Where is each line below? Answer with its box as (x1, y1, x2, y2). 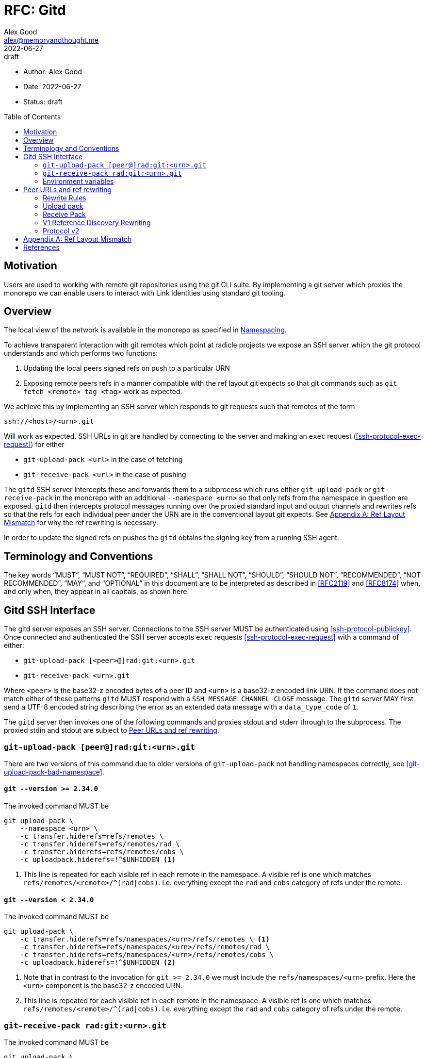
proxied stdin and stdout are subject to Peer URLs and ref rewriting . (4, 726, 219, 735)
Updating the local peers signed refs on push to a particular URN (23, 364, 230, 373)
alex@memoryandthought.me (4, 35, 98, 44)
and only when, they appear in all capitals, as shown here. (4, 587, 189, 596)
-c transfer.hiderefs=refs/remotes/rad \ (20, 840, 180, 848)
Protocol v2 (43, 226, 80, 235)
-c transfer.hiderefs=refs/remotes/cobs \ (20, 848, 184, 856)
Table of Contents (4, 112, 61, 121)
